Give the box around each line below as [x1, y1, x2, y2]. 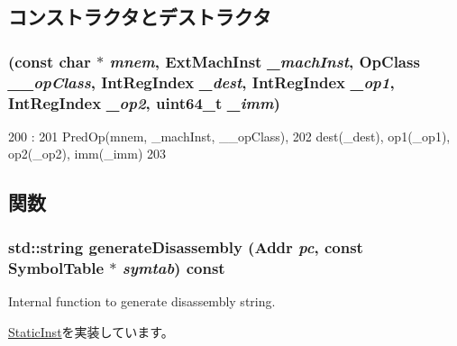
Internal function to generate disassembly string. [8, 291, 276, 310]
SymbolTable [8, 256, 105, 278]
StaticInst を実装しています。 [8, 322, 174, 341]
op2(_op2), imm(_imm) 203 [8, 144, 166, 163]
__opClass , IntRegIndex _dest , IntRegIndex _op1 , [8, 70, 395, 93]
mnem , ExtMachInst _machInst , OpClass [109, 50, 420, 72]
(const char [8, 50, 91, 72]
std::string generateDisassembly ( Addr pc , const [8, 235, 363, 258]
